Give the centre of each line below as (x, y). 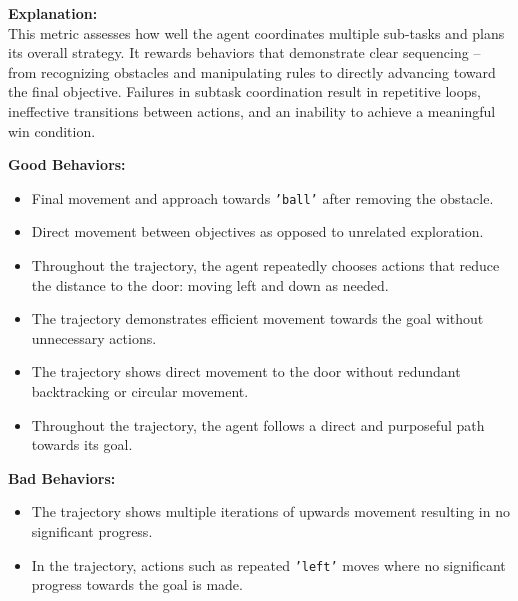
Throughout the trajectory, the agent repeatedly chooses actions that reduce (265, 265)
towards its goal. (82, 444)
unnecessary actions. (94, 337)
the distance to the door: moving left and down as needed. (210, 284)
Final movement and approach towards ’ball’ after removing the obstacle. (262, 197)
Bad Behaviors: (62, 477)
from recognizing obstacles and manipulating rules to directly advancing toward (252, 71)
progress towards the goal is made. (137, 584)
